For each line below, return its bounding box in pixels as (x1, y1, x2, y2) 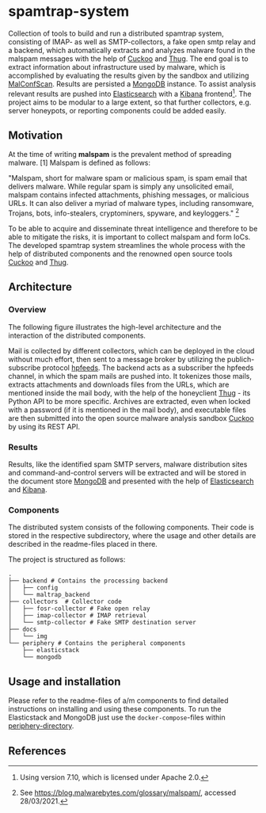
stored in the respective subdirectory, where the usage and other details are (8, 531, 256, 540)
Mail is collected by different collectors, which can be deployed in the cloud (8, 345, 255, 355)
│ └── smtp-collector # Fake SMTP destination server (8, 619, 196, 627)
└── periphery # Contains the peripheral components (8, 639, 186, 647)
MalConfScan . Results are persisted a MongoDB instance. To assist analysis (8, 78, 256, 89)
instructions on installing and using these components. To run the (8, 704, 222, 714)
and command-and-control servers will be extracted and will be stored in (8, 468, 247, 478)
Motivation (8, 128, 63, 142)
